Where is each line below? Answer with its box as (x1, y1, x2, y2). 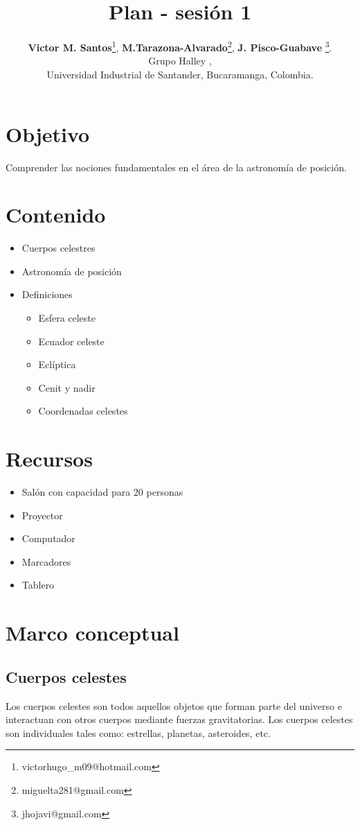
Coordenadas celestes (38, 403, 128, 418)
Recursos (6, 444, 93, 473)
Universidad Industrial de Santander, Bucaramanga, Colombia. (46, 67, 314, 81)
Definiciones (21, 287, 73, 302)
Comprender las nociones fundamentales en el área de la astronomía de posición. (6, 159, 347, 174)
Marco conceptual (6, 618, 179, 647)
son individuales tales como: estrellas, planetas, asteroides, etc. (6, 725, 271, 740)
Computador (21, 531, 75, 546)
